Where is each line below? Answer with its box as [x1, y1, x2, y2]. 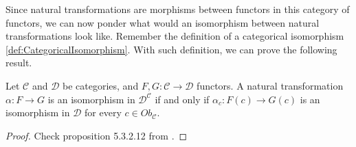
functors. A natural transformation [197, 78, 344, 92]
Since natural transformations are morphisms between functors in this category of [5, 2, 350, 16]
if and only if [155, 92, 210, 106]
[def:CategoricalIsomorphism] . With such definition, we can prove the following [5, 42, 337, 56]
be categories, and [63, 78, 139, 92]
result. [5, 55, 32, 70]
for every [85, 105, 122, 120]
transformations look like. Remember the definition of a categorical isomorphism [5, 29, 344, 43]
